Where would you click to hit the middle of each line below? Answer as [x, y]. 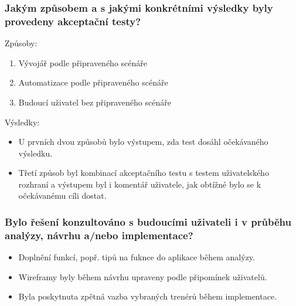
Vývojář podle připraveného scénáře [83, 62]
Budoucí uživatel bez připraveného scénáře [95, 102]
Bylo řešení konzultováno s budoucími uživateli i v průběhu [148, 222]
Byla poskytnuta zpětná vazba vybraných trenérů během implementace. [148, 296]
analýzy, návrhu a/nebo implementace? [99, 235]
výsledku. [35, 153]
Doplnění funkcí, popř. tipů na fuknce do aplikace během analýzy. [137, 257]
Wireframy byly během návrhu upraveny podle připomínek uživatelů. [143, 276]
